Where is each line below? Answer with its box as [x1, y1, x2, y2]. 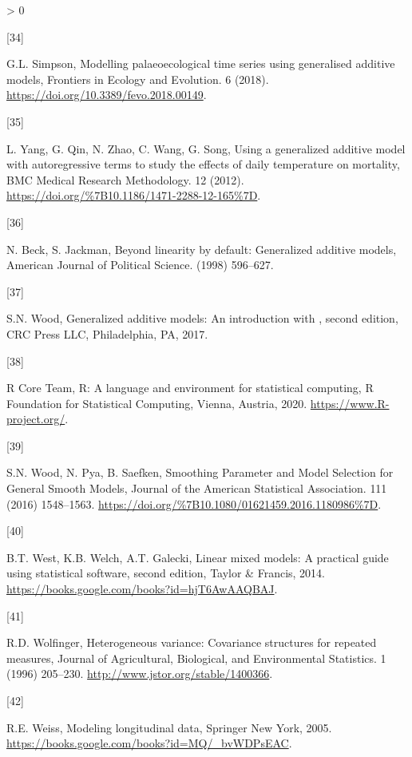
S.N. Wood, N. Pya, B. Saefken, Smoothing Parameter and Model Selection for [6, 464, 394, 481]
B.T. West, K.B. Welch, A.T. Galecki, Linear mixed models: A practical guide [6, 549, 389, 565]
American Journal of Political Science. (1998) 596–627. [6, 256, 274, 273]
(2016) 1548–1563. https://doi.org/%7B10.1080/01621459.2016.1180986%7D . [6, 495, 382, 512]
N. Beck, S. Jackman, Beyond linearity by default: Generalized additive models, [6, 240, 397, 257]
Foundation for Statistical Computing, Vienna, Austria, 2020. [6, 394, 307, 411]
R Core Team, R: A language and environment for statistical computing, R [6, 379, 374, 396]
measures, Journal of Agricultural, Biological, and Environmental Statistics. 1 [6, 649, 386, 666]
